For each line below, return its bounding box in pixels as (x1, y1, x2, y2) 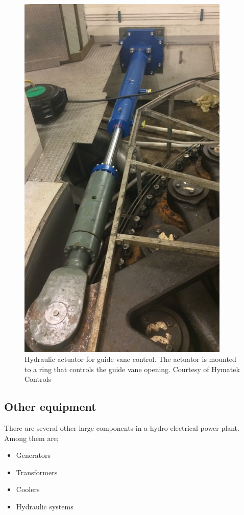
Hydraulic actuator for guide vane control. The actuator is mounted (25, 354, 236, 364)
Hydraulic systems (16, 501, 74, 512)
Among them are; (4, 432, 59, 443)
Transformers (16, 467, 58, 477)
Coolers (16, 484, 40, 495)
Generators (16, 450, 51, 460)
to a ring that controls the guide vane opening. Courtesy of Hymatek (25, 363, 240, 374)
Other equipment (4, 399, 96, 414)
